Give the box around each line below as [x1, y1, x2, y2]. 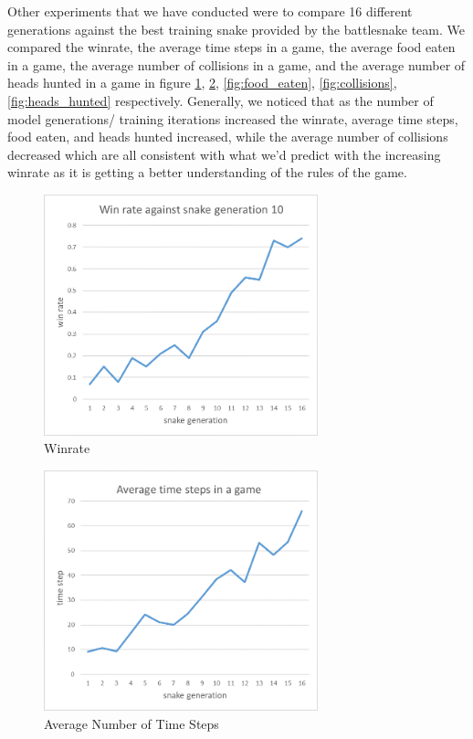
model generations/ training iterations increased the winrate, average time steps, [7, 109, 458, 128]
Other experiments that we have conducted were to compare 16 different [7, 2, 413, 20]
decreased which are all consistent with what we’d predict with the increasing [7, 144, 441, 164]
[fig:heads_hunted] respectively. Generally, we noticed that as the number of [7, 90, 434, 110]
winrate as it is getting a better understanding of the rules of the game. [7, 163, 407, 182]
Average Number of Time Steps [44, 713, 219, 733]
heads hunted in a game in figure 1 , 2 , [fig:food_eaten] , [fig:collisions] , [7, 73, 397, 92]
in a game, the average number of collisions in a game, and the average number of [7, 55, 466, 74]
